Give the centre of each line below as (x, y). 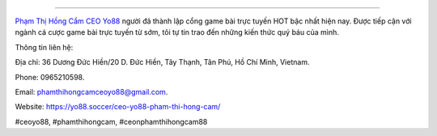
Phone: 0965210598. (50, 77)
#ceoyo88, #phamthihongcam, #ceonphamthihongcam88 (111, 121)
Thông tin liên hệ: (44, 47)
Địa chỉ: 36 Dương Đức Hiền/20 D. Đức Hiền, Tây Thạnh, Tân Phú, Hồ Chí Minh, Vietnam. (162, 62)
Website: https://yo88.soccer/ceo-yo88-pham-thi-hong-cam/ (118, 107)
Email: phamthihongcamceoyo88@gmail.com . (91, 91)
